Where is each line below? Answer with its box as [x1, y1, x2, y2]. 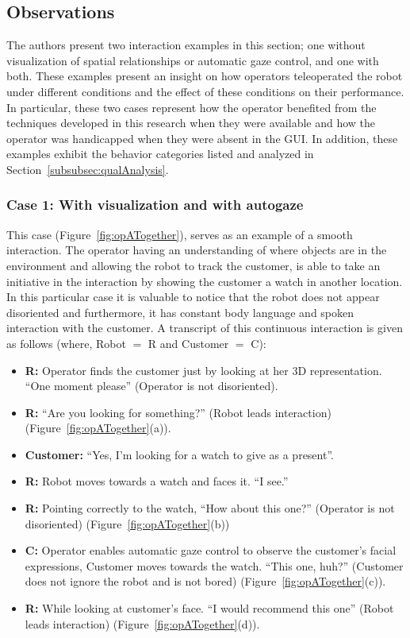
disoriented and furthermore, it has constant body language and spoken [6, 304, 354, 320]
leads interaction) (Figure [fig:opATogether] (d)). [25, 615, 260, 632]
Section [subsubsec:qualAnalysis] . [6, 160, 169, 177]
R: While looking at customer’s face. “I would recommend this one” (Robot [25, 600, 394, 617]
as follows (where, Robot [6, 334, 126, 351]
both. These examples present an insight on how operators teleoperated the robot [6, 68, 403, 84]
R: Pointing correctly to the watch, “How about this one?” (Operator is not [25, 500, 395, 516]
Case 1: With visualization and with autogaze [6, 195, 304, 215]
